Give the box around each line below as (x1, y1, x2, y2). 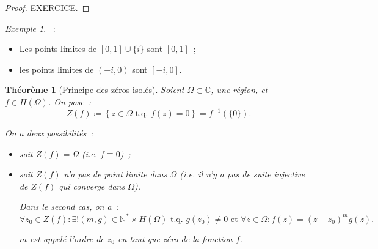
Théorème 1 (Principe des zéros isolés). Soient (5, 83, 184, 96)
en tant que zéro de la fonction (118, 232, 233, 245)
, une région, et (211, 83, 268, 96)
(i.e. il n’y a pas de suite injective (180, 168, 305, 180)
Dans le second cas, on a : (19, 200, 119, 213)
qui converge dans (59, 179, 125, 192)
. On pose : (48, 95, 92, 108)
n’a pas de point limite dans (64, 168, 167, 180)
